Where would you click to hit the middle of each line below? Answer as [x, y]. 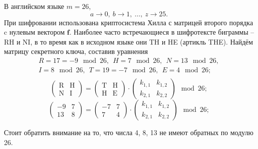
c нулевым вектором [34, 32]
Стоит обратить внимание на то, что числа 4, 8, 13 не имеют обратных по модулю [129, 132]
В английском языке [34, 6]
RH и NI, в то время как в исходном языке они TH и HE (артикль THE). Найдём [129, 41]
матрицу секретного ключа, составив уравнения [76, 51]
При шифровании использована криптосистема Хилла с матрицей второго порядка [129, 22]
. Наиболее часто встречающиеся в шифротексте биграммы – [161, 32]
